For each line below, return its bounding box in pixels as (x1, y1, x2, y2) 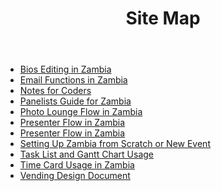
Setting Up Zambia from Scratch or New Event (19, 138, 211, 150)
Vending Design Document (19, 170, 131, 182)
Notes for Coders (19, 85, 92, 97)
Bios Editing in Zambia (19, 63, 112, 76)
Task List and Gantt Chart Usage (19, 148, 155, 161)
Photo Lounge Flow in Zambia (19, 106, 143, 118)
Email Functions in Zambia (19, 74, 128, 86)
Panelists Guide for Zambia (19, 95, 132, 107)
